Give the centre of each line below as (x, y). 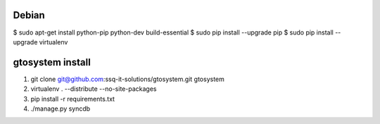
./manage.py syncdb (61, 108)
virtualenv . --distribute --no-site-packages (94, 89)
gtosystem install (52, 62)
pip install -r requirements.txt (73, 99)
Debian (29, 15)
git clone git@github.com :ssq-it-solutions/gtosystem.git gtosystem (128, 79)
